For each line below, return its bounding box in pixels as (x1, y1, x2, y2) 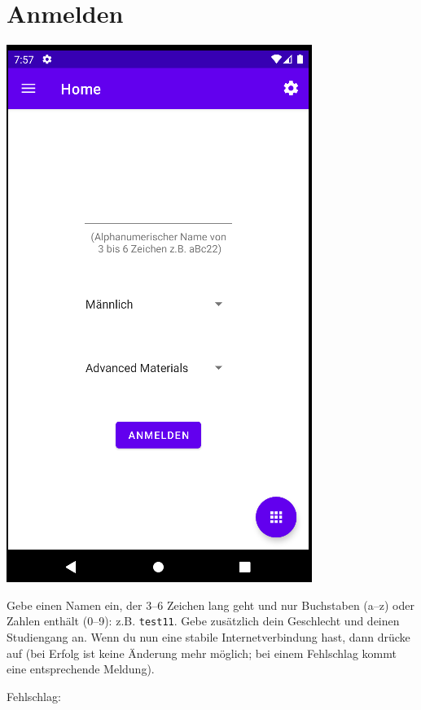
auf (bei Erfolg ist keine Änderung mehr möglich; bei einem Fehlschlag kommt (7, 644, 397, 661)
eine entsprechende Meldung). (7, 660, 155, 677)
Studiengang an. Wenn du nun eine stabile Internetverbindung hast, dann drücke (7, 628, 410, 645)
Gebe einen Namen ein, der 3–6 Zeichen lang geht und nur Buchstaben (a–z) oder (7, 596, 414, 613)
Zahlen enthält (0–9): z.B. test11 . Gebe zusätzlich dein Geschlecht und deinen (7, 612, 400, 629)
